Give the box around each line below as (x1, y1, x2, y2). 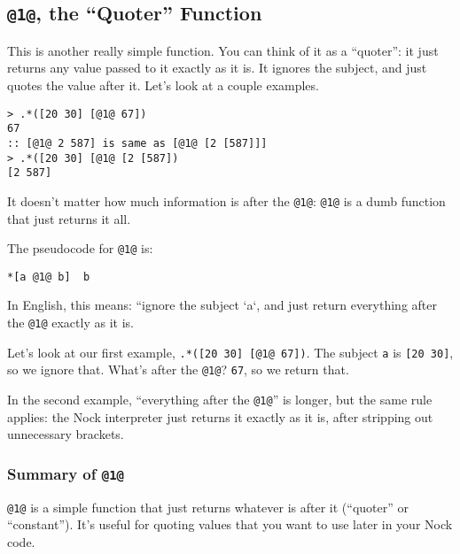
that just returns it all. (7, 209, 131, 227)
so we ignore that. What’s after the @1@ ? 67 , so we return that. (7, 360, 349, 379)
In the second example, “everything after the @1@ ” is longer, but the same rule (7, 389, 433, 408)
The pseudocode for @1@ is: (7, 239, 153, 258)
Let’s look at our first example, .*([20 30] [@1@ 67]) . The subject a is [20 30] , (7, 342, 454, 361)
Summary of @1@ (7, 462, 124, 484)
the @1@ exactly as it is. (7, 313, 134, 331)
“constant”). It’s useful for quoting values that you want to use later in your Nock (7, 515, 453, 534)
